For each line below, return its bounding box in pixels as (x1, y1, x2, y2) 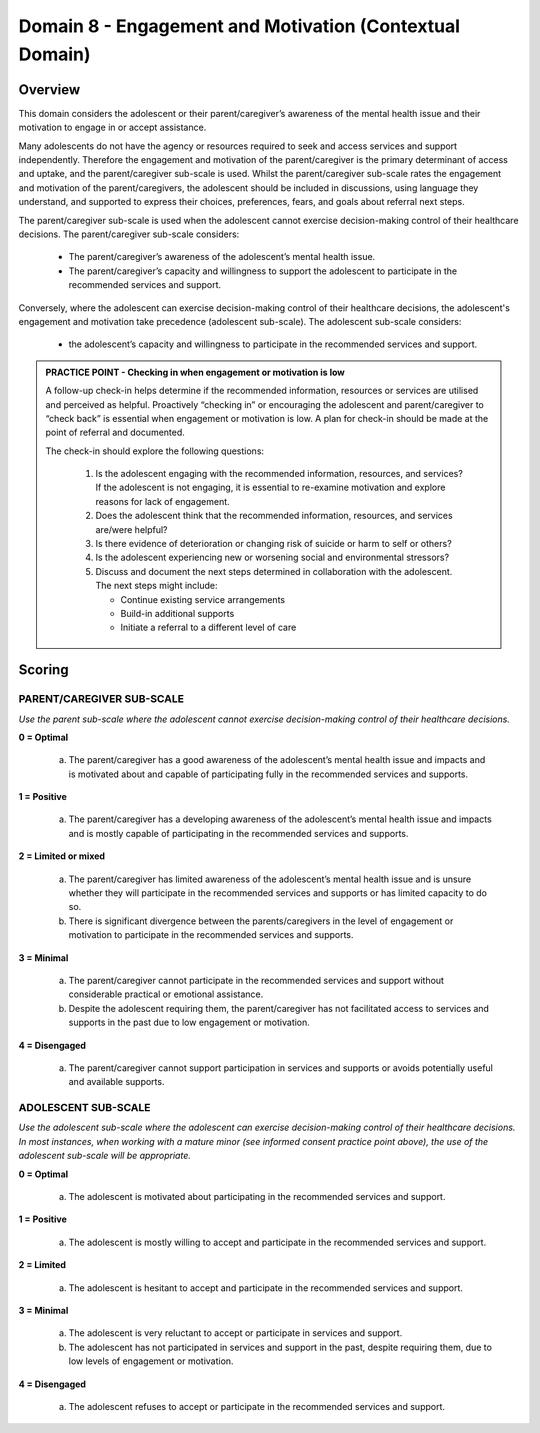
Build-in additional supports (120, 607, 235, 619)
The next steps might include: (95, 580, 218, 592)
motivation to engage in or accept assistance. (18, 121, 207, 134)
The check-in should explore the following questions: (45, 445, 265, 457)
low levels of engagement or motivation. (68, 1355, 234, 1367)
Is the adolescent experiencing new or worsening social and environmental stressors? (95, 551, 450, 564)
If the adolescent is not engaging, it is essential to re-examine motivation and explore (95, 481, 446, 494)
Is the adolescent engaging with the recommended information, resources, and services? (95, 468, 464, 480)
